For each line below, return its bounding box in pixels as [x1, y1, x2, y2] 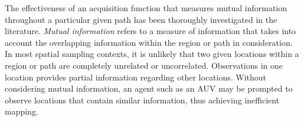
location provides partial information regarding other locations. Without [5, 70, 267, 83]
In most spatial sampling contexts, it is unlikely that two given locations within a [5, 48, 299, 60]
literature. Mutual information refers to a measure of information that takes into [5, 25, 296, 37]
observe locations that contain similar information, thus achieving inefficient [5, 93, 280, 106]
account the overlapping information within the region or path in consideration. [5, 36, 293, 48]
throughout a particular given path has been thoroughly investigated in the [5, 13, 277, 25]
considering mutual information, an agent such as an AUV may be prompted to [5, 82, 293, 95]
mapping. [5, 105, 38, 117]
